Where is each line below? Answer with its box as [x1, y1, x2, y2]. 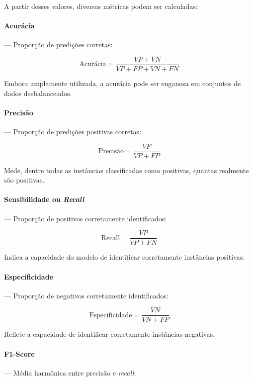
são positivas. [4, 175, 45, 185]
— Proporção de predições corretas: [4, 39, 113, 50]
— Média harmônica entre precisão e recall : [4, 367, 136, 378]
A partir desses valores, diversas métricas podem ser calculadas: [4, 1, 198, 11]
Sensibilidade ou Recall [4, 194, 84, 204]
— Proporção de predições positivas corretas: [4, 126, 142, 137]
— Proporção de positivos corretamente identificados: [4, 213, 167, 223]
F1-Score [4, 348, 35, 359]
